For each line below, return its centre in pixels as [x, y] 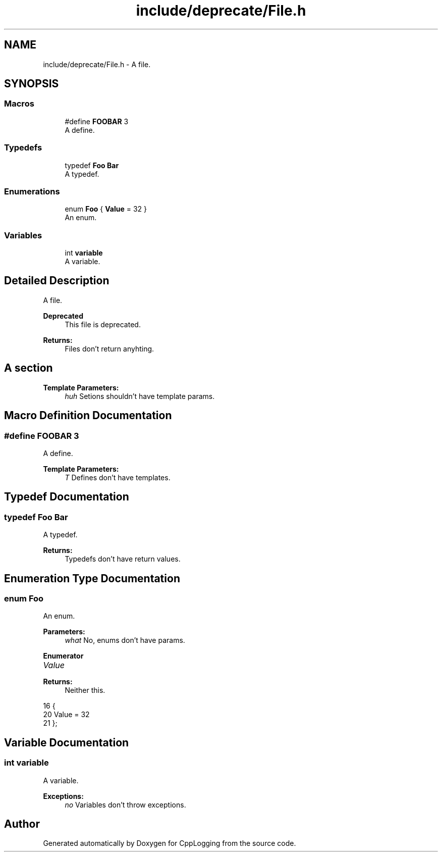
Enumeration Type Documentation [92, 578]
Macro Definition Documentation [88, 416]
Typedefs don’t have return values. [123, 559]
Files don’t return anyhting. [109, 348]
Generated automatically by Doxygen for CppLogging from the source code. [170, 843]
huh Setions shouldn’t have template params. [140, 396]
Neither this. [85, 690]
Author [22, 824]
